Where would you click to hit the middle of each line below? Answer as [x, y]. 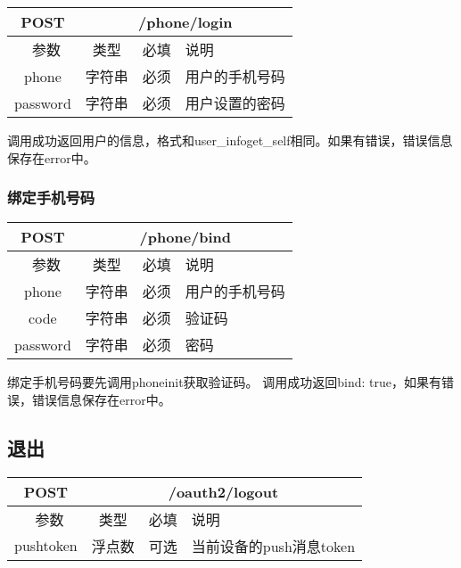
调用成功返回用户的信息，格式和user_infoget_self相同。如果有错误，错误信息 [230, 140]
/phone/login [185, 22]
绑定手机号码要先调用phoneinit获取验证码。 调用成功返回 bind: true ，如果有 [224, 382]
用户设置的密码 [235, 103]
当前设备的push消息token [273, 546]
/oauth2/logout [223, 491]
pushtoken [46, 546]
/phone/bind [185, 237]
